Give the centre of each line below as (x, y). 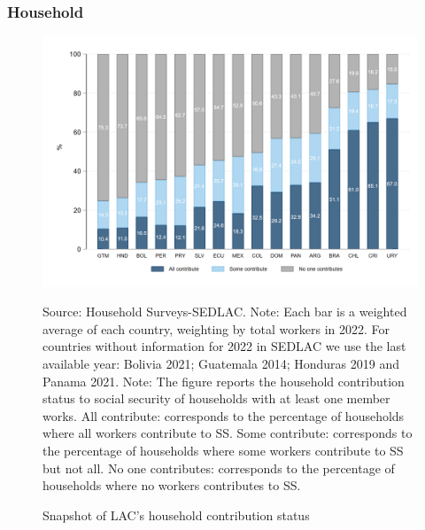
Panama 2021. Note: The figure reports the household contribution (224, 381)
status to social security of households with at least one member (216, 398)
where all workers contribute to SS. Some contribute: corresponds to (228, 433)
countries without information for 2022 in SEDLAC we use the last (224, 346)
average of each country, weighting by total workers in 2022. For (216, 328)
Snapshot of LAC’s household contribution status (176, 514)
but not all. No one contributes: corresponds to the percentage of (219, 468)
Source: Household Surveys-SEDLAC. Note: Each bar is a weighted (225, 312)
